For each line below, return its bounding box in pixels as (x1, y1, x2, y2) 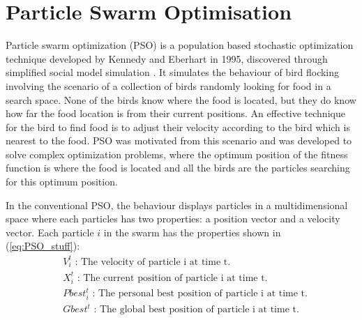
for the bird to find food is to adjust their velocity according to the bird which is (6, 119, 350, 134)
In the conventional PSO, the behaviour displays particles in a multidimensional (6, 197, 348, 212)
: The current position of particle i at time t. (77, 273, 268, 283)
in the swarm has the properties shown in (103, 224, 281, 239)
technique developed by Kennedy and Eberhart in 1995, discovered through (6, 51, 328, 66)
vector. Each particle (6, 224, 94, 239)
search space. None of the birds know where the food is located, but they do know (6, 92, 356, 107)
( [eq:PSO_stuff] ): (6, 238, 80, 253)
